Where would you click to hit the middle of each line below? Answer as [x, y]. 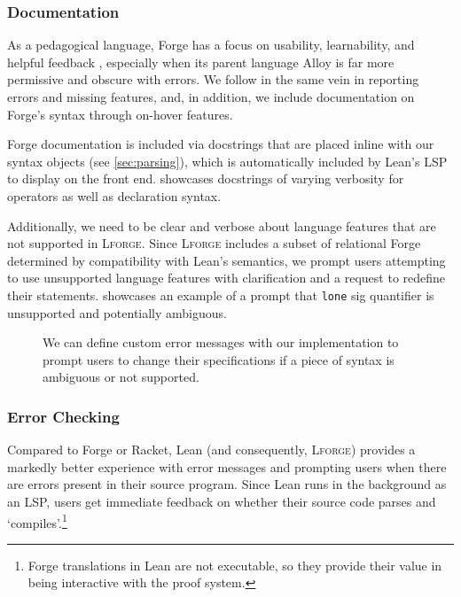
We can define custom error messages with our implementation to [221, 342]
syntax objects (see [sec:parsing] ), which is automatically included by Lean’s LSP [227, 161]
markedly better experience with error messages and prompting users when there [227, 466]
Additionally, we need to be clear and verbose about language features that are [222, 225]
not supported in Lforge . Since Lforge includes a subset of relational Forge [214, 243]
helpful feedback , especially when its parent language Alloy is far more [201, 62]
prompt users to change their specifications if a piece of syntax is [219, 359]
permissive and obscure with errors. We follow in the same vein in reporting [213, 79]
